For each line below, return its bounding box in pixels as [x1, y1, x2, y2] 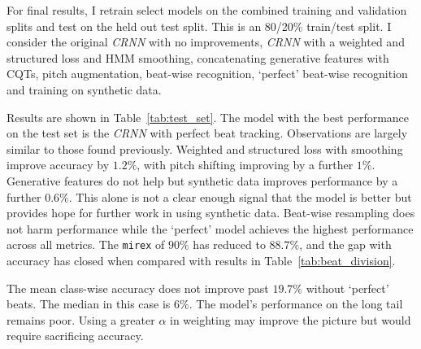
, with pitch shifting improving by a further [137, 156, 354, 173]
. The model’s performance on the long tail [189, 295, 403, 312]
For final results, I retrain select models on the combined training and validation [7, 2, 407, 18]
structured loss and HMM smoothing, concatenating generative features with [7, 49, 389, 66]
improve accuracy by [7, 156, 110, 173]
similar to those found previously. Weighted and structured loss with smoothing [7, 140, 403, 157]
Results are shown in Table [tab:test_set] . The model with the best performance [7, 108, 410, 125]
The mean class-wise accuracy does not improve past [7, 279, 269, 296]
